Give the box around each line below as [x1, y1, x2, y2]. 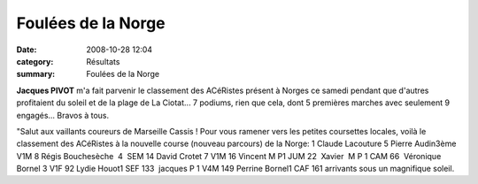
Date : [16, 44, 37, 55]
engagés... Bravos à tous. [16, 110, 110, 120]
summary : [16, 69, 56, 80]
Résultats [86, 56, 120, 66]
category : [16, 56, 54, 66]
